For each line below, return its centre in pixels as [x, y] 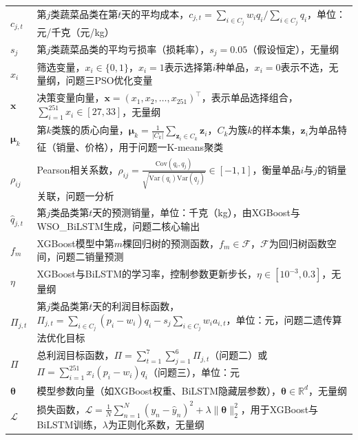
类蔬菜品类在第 [84, 13]
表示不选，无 [309, 66]
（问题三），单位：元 [194, 371]
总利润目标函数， [75, 355]
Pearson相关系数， [77, 169]
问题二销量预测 [90, 256]
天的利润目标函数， [136, 306]
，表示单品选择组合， [250, 97]
